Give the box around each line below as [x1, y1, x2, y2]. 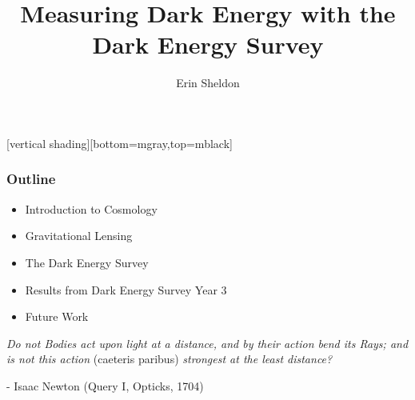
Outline [6, 169, 56, 189]
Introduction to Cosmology [25, 200, 158, 217]
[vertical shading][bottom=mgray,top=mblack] [6, 134, 233, 151]
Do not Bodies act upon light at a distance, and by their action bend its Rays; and [6, 334, 409, 351]
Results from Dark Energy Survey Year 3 [25, 281, 227, 298]
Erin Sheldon [176, 74, 240, 91]
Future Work [25, 308, 89, 325]
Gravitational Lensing [25, 227, 133, 244]
